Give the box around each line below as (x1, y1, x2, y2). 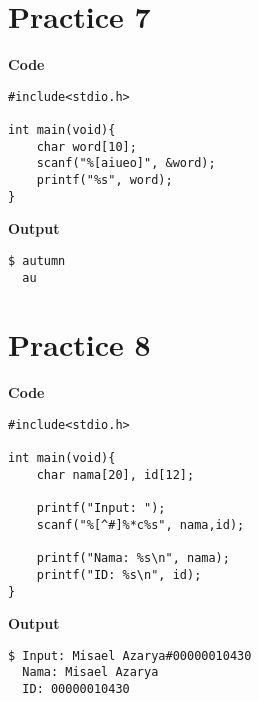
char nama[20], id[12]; (36, 467, 195, 482)
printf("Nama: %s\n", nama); (36, 551, 230, 566)
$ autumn (8, 253, 66, 268)
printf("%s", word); (36, 173, 173, 187)
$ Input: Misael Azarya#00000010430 (8, 648, 252, 663)
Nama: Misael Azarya (22, 665, 159, 680)
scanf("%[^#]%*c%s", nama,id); (36, 517, 245, 532)
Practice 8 (8, 324, 151, 365)
